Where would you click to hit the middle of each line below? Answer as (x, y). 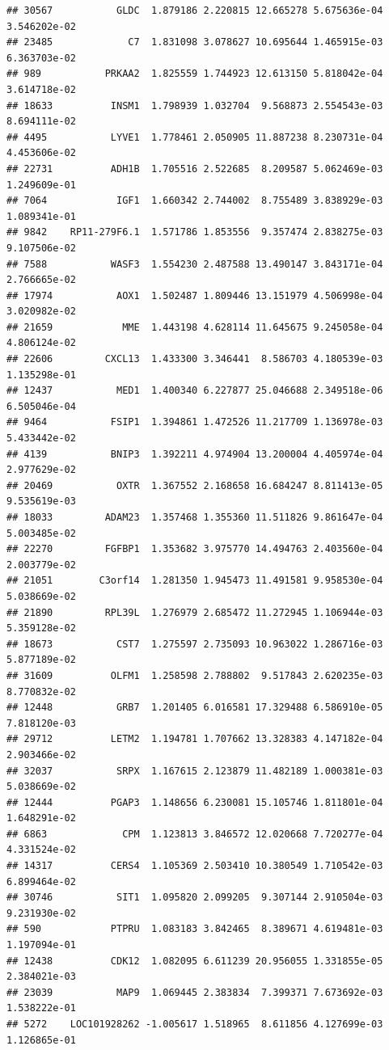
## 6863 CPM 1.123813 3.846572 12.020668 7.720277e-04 (195, 834)
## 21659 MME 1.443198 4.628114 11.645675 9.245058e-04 (195, 327)
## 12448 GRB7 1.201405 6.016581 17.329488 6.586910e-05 (195, 708)
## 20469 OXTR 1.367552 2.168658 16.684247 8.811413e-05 (195, 485)
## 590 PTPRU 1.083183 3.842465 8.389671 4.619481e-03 (195, 929)
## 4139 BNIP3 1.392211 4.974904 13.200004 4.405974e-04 (195, 454)
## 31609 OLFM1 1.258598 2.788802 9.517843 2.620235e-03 (195, 675)
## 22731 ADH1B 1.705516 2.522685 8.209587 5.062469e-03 (195, 169)
